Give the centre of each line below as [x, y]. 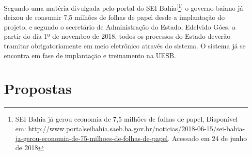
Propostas [38, 88]
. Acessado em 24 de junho [207, 138]
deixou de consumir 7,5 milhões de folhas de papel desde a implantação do [114, 17]
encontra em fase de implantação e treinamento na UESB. [90, 55]
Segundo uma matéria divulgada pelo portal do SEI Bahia [90, 8]
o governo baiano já [214, 8]
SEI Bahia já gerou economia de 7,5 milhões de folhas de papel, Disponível [126, 119]
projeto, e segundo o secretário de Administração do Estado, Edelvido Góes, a [120, 26]
